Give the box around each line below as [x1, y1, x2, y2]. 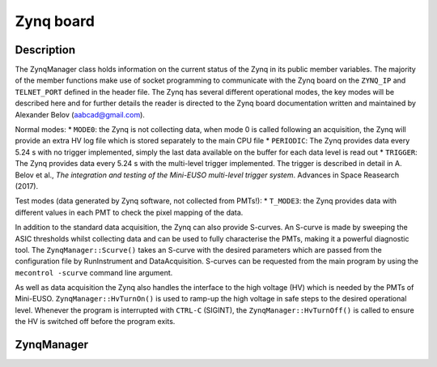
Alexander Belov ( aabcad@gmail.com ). [15, 109, 146, 119]
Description [15, 43, 76, 57]
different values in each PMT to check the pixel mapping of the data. [15, 207, 244, 217]
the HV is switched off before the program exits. [15, 317, 176, 326]
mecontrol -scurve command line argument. [15, 267, 173, 277]
